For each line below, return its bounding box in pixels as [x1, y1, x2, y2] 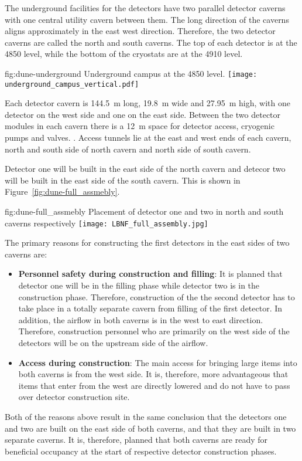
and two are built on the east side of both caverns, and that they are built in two [5, 422, 296, 434]
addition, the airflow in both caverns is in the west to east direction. [18, 313, 263, 326]
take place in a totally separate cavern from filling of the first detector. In [18, 302, 283, 314]
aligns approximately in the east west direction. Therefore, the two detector [5, 25, 276, 37]
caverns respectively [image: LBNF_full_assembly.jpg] [5, 216, 208, 229]
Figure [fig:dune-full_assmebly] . [5, 185, 120, 198]
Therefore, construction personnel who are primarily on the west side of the [18, 325, 290, 337]
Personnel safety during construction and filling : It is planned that [18, 267, 283, 280]
